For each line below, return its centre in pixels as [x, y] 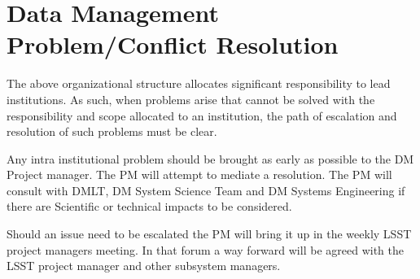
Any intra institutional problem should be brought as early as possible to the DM [210, 158]
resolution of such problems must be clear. [112, 131]
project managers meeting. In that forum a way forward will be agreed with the [205, 249]
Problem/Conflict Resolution [173, 44]
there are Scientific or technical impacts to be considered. [149, 206]
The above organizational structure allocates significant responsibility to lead [199, 83]
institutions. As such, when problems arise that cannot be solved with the [191, 99]
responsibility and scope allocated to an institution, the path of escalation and [202, 115]
